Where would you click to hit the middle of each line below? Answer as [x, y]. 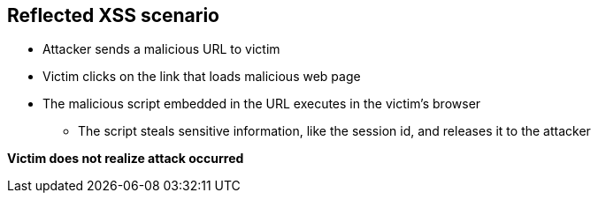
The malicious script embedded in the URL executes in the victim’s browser [262, 104]
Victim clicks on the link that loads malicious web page [202, 77]
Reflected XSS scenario [113, 15]
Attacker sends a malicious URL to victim [161, 49]
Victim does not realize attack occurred [126, 159]
